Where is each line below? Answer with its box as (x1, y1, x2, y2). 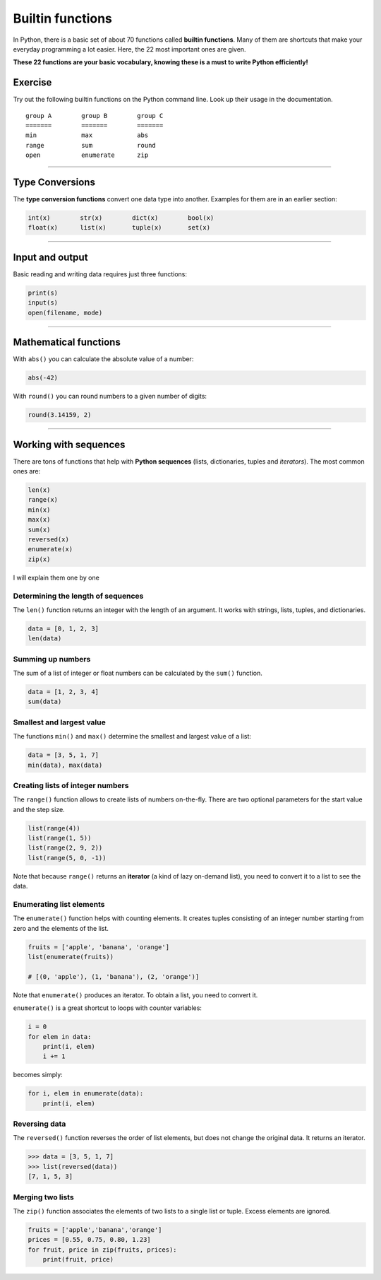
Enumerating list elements (13, 899, 105, 909)
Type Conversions (13, 177, 95, 188)
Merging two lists (13, 1192, 74, 1202)
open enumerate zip (25, 151, 149, 159)
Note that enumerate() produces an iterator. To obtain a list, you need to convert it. (13, 990, 258, 999)
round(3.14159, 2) (28, 411, 92, 419)
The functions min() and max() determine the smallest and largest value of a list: (13, 732, 252, 741)
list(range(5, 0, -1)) (28, 854, 107, 862)
